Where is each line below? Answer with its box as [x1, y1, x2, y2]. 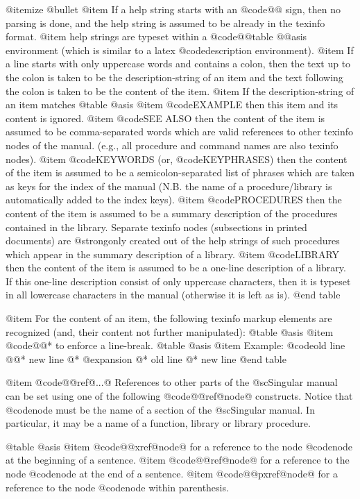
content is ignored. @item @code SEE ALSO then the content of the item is [6, 110, 325, 125]
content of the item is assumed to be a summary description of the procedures [6, 205, 338, 220]
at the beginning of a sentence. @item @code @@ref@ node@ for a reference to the [6, 453, 350, 467]
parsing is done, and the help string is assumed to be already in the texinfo [6, 15, 325, 30]
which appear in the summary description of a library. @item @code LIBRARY [6, 246, 340, 261]
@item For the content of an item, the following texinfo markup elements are [6, 311, 332, 325]
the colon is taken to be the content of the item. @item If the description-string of [6, 83, 354, 98]
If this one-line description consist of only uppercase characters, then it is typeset [6, 273, 351, 288]
